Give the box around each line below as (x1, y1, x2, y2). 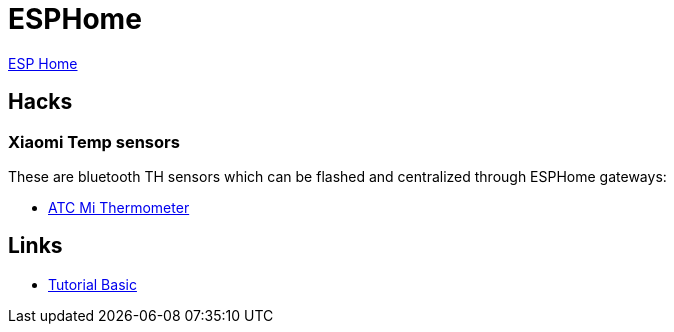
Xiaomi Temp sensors (8, 131, 180, 152)
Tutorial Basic (48, 275, 137, 293)
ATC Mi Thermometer (48, 198, 190, 216)
